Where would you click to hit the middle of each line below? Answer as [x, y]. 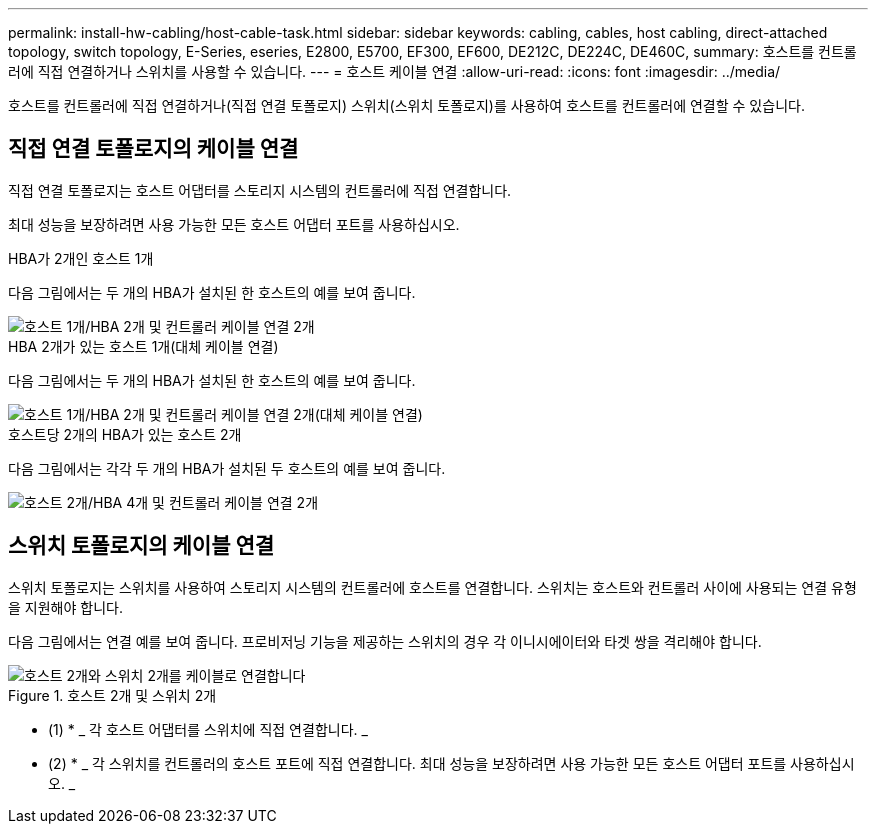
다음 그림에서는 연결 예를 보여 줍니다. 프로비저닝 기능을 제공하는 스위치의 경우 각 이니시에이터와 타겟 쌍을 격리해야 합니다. [385, 641]
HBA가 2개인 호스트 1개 [81, 258]
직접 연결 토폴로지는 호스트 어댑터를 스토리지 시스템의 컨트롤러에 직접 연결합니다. [260, 190]
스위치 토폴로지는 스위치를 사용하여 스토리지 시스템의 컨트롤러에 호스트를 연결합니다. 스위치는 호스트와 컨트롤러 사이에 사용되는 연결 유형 [432, 587]
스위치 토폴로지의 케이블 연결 [141, 546]
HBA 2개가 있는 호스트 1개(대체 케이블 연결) [143, 346]
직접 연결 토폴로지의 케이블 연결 [153, 149]
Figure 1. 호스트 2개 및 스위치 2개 [112, 695]
